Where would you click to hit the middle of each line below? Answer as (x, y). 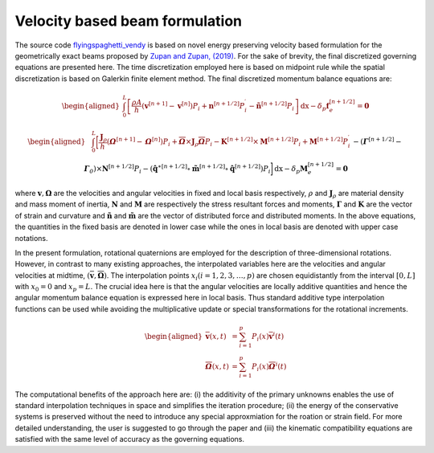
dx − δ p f (315, 107)
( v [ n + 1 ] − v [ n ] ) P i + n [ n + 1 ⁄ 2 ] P (193, 106)
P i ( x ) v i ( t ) (268, 337)
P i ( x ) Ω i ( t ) (269, 367)
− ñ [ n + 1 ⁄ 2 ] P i (272, 106)
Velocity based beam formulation (129, 21)
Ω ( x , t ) (217, 366)
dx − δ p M (291, 169)
